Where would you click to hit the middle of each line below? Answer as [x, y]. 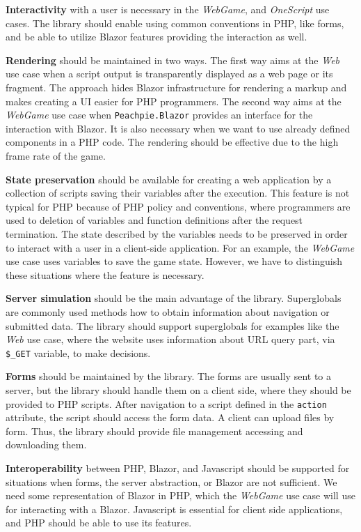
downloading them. [46, 444]
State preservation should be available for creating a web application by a [169, 179]
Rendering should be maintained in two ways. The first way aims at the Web [173, 60]
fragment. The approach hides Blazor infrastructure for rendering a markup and [176, 87]
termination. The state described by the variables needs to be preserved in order [177, 233]
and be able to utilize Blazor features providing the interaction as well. [157, 37]
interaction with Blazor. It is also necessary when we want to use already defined [178, 128]
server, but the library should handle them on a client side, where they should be [178, 389]
